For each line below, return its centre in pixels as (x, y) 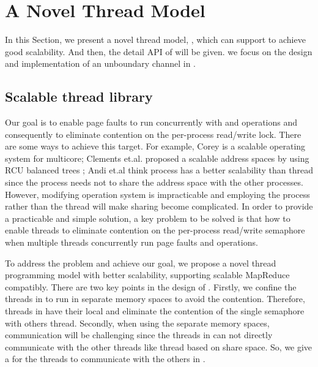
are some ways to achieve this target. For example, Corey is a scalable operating (155, 146)
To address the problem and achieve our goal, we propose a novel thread (141, 263)
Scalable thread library (79, 96)
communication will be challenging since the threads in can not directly (139, 335)
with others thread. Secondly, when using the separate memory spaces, (137, 323)
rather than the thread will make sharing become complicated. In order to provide (159, 206)
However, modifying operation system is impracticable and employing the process (157, 194)
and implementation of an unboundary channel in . (100, 63)
